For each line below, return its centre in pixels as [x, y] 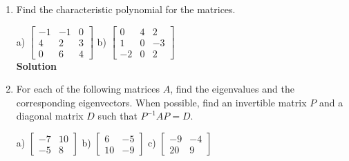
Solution [36, 65]
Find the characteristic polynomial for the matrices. [126, 9]
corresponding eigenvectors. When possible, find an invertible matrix [161, 102]
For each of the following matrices [88, 89]
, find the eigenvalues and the [232, 89]
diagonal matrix [50, 116]
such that [117, 116]
